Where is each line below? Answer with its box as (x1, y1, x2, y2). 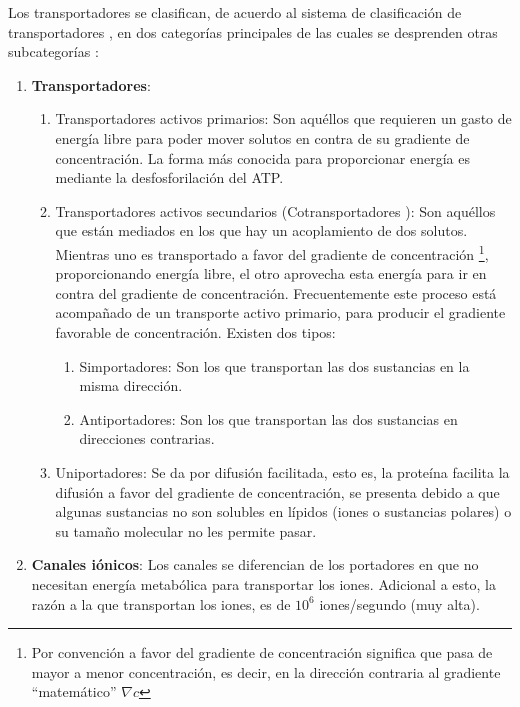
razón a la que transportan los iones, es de (31, 593, 291, 614)
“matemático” (31, 681, 117, 702)
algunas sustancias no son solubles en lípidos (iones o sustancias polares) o (55, 501, 512, 522)
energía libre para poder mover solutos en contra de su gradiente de (55, 127, 470, 148)
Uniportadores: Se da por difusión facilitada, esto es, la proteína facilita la (55, 461, 510, 482)
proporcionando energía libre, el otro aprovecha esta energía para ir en (55, 263, 487, 284)
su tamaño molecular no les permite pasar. (55, 520, 317, 541)
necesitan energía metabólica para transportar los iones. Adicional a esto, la (31, 573, 496, 594)
